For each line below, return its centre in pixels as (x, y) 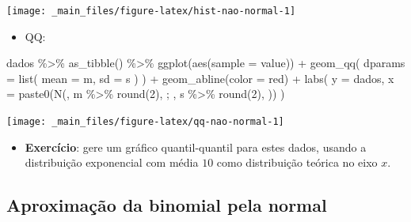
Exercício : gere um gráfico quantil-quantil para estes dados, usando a (196, 147)
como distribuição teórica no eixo (297, 162)
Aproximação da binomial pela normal (167, 205)
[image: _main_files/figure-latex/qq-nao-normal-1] (145, 122)
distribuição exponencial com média (112, 162)
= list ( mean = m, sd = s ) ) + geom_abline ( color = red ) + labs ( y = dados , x (200, 78)
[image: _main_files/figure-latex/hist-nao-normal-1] (151, 11)
